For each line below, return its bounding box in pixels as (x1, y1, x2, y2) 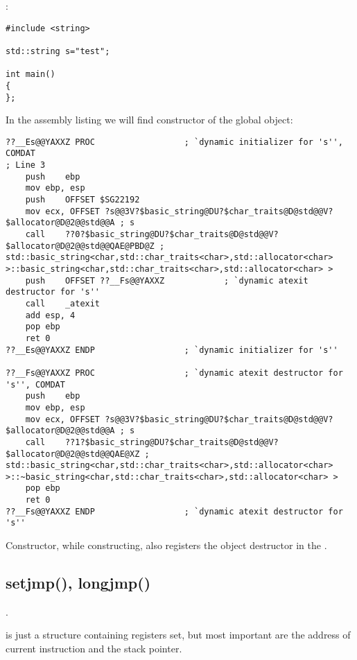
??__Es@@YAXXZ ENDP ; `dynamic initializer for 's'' (6, 345, 338, 355)
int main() (6, 69, 55, 80)
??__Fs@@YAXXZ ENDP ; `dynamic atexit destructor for (6, 506, 343, 516)
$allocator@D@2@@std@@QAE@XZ (6, 449, 140, 459)
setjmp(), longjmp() (6, 572, 151, 593)
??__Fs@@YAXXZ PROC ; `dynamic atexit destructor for (6, 367, 343, 378)
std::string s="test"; (6, 46, 110, 56)
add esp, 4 (25, 310, 76, 320)
